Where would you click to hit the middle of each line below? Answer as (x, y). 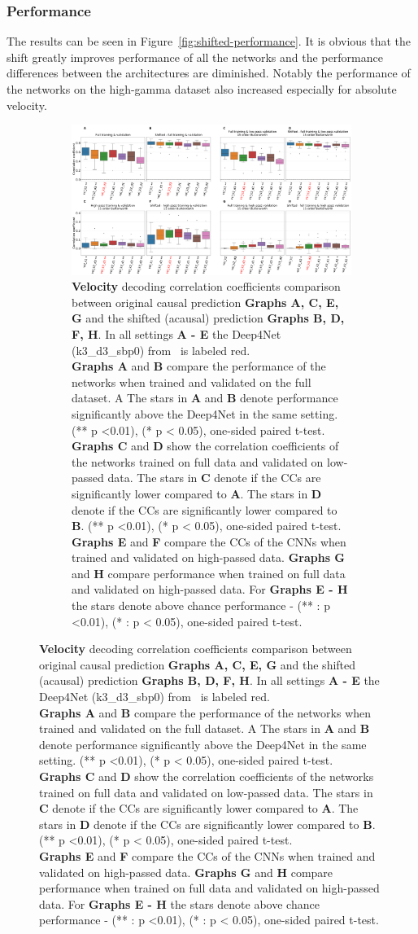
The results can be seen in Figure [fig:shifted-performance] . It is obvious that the (209, 41)
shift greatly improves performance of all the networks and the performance (195, 57)
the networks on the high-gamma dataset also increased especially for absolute (202, 89)
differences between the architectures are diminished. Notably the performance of (209, 73)
